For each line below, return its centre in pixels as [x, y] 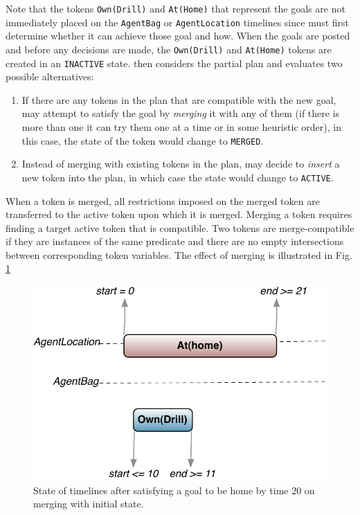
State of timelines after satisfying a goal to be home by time [161, 490]
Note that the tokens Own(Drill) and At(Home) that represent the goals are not [175, 8]
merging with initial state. [89, 504]
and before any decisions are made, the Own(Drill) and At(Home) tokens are [169, 49]
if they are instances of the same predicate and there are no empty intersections [175, 241]
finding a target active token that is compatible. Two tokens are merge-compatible [180, 227]
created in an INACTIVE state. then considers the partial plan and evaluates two [174, 63]
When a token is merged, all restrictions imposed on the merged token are [163, 200]
